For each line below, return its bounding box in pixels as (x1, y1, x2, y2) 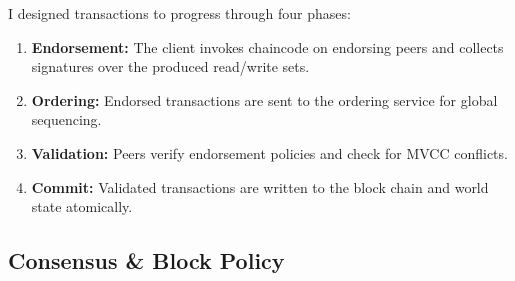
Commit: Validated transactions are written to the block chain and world (31, 176, 489, 197)
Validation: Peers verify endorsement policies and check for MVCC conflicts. (31, 142, 508, 163)
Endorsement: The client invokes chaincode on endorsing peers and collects (31, 36, 504, 57)
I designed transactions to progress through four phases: (8, 3, 351, 23)
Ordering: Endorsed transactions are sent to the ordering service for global (31, 89, 498, 110)
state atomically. (31, 196, 133, 217)
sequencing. (31, 109, 102, 130)
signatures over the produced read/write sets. (31, 56, 310, 77)
